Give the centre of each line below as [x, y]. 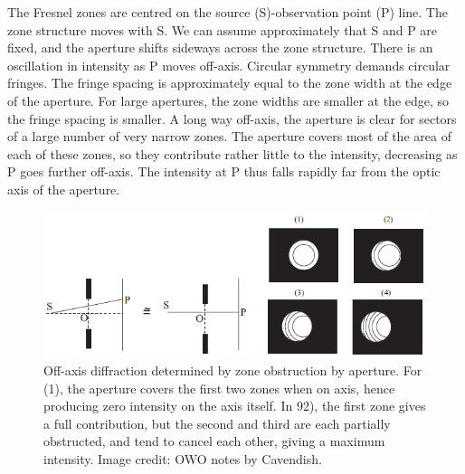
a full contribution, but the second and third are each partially [217, 423]
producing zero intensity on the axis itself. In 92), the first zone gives [235, 406]
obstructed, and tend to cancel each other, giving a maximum [214, 441]
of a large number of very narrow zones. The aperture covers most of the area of [229, 136]
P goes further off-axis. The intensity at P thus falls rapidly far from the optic [224, 171]
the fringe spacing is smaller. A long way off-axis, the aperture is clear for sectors [232, 118]
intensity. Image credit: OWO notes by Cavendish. [183, 459]
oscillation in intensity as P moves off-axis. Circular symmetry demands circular [229, 65]
